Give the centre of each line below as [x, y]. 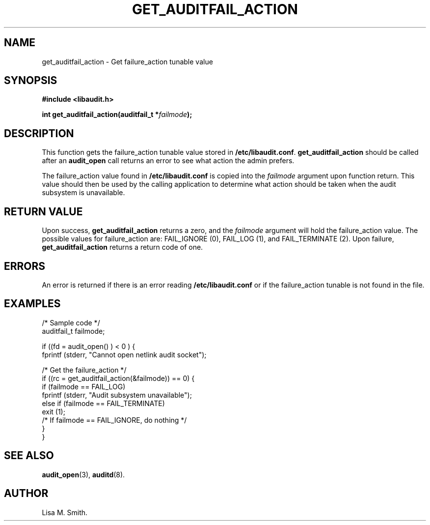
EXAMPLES [32, 304]
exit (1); [54, 411]
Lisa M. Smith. [65, 512]
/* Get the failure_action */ [84, 370]
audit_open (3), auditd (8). [83, 474]
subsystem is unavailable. [83, 193]
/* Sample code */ [71, 322]
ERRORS [25, 266]
